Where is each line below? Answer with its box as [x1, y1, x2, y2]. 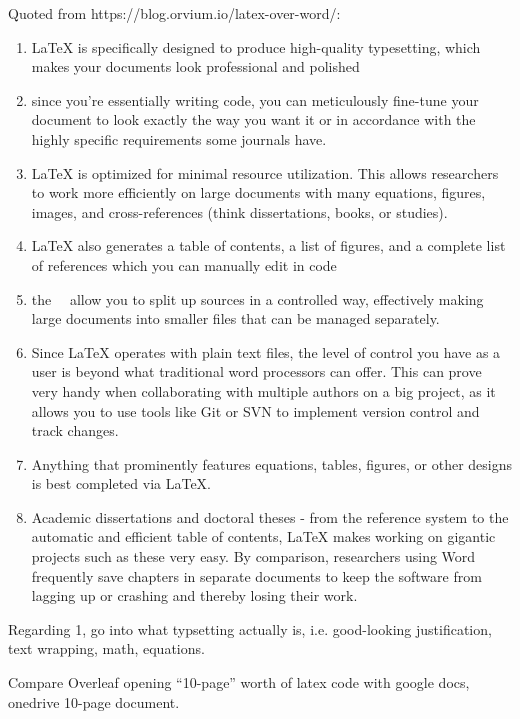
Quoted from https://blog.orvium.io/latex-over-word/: [8, 3, 341, 23]
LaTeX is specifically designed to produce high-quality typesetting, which [31, 36, 481, 57]
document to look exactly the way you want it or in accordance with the [31, 109, 476, 130]
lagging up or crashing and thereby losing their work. [31, 585, 358, 606]
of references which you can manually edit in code [31, 254, 337, 275]
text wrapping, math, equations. [8, 638, 205, 659]
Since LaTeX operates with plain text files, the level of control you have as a [31, 341, 501, 362]
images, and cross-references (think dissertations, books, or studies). [31, 201, 448, 222]
